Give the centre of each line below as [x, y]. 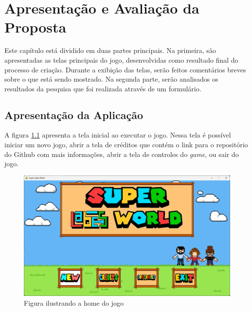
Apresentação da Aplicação [74, 114]
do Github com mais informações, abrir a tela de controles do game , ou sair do [122, 154]
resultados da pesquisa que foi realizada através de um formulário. [103, 88]
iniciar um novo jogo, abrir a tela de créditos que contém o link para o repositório [126, 145]
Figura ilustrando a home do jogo [74, 302]
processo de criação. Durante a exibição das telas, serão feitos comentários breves [125, 69]
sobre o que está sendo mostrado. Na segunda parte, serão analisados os [111, 79]
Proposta [36, 27]
